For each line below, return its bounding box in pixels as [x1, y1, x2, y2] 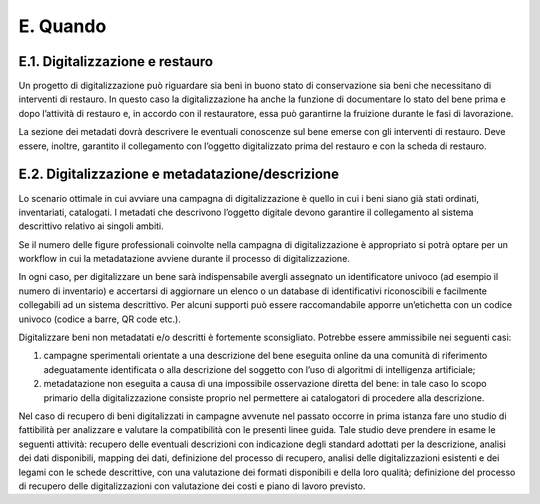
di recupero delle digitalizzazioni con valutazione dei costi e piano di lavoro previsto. [18, 480, 366, 492]
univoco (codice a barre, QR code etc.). [18, 313, 182, 325]
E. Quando [18, 15, 107, 37]
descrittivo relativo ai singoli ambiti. [18, 220, 164, 232]
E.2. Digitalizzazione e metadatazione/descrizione [18, 166, 340, 183]
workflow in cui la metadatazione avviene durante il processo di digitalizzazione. [18, 253, 350, 265]
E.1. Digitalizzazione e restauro [18, 53, 214, 70]
